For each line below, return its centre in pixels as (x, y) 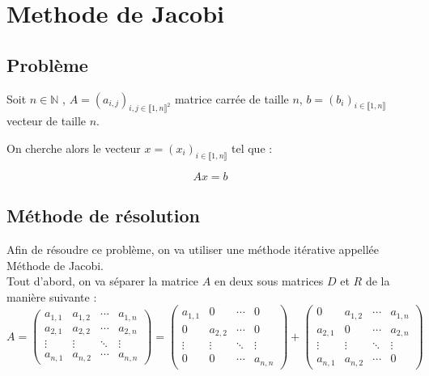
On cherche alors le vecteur (74, 148)
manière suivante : (52, 296)
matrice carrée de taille (231, 98)
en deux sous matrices (269, 281)
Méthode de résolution (103, 215)
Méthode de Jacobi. (55, 265)
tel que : (252, 148)
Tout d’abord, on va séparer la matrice (103, 281)
